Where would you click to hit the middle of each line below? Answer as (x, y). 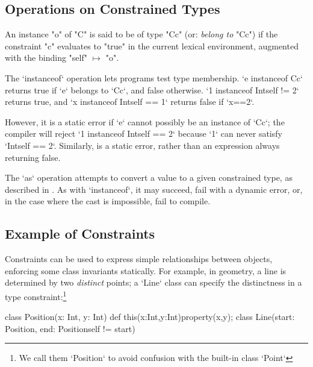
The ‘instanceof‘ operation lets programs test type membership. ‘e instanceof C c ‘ (154, 77)
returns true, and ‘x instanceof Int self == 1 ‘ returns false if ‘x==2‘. (130, 102)
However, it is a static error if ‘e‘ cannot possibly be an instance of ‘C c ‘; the (145, 121)
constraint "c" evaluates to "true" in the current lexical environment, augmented (152, 45)
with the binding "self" (46, 58)
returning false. (33, 157)
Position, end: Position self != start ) (70, 328)
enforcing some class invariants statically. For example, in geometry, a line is (146, 270)
